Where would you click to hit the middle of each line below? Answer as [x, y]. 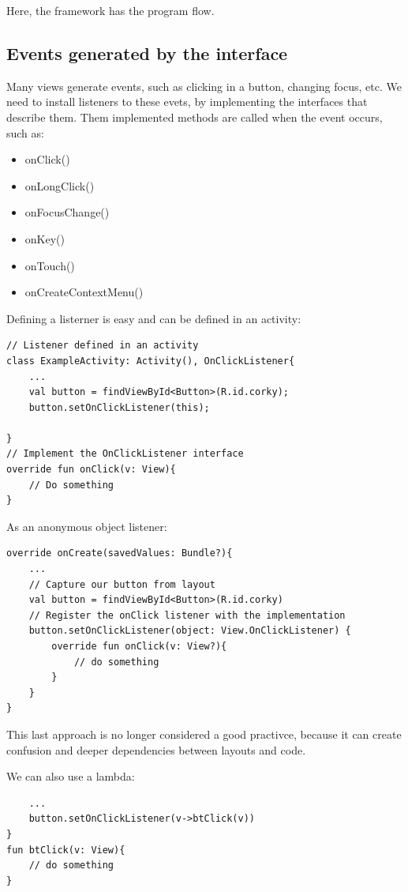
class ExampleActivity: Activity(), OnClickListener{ [151, 361]
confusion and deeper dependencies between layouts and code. [156, 749]
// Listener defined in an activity [103, 346]
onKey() [45, 238]
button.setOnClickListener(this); [119, 407]
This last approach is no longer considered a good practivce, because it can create [204, 734]
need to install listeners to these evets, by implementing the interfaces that [187, 102]
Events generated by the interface [147, 53]
